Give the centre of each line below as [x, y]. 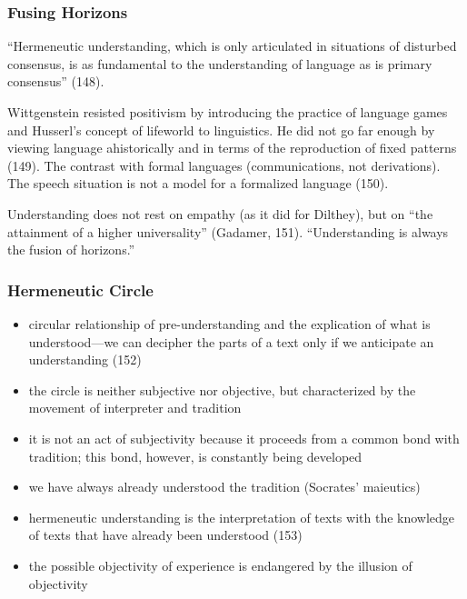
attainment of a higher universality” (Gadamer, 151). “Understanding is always [228, 231]
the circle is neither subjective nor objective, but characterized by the [222, 389]
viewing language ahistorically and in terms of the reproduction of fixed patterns [232, 148]
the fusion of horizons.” [71, 250]
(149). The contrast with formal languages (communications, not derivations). [224, 165]
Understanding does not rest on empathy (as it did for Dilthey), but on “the [220, 213]
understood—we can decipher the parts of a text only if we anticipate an [231, 341]
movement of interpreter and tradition [135, 408]
